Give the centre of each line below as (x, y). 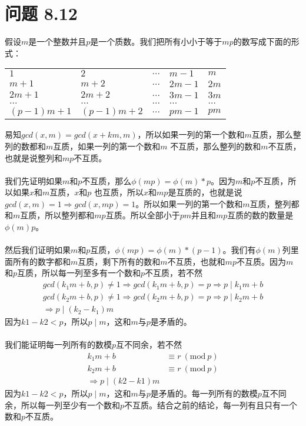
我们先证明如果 (34, 180)
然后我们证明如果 (38, 250)
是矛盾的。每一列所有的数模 (204, 393)
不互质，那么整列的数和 (216, 146)
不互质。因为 (261, 261)
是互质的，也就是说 (205, 192)
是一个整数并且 (57, 41)
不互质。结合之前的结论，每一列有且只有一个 (211, 405)
